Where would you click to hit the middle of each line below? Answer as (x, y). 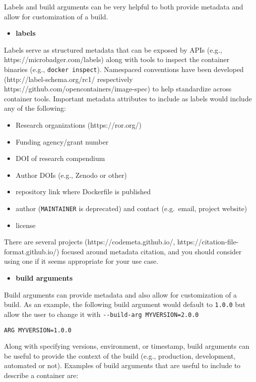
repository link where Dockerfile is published (83, 191)
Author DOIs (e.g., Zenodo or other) (71, 175)
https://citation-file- (208, 242)
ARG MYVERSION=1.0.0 (38, 330)
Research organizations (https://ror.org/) (79, 125)
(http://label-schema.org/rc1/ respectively (68, 79)
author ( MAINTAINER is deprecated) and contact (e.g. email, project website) (131, 208)
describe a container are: (41, 375)
